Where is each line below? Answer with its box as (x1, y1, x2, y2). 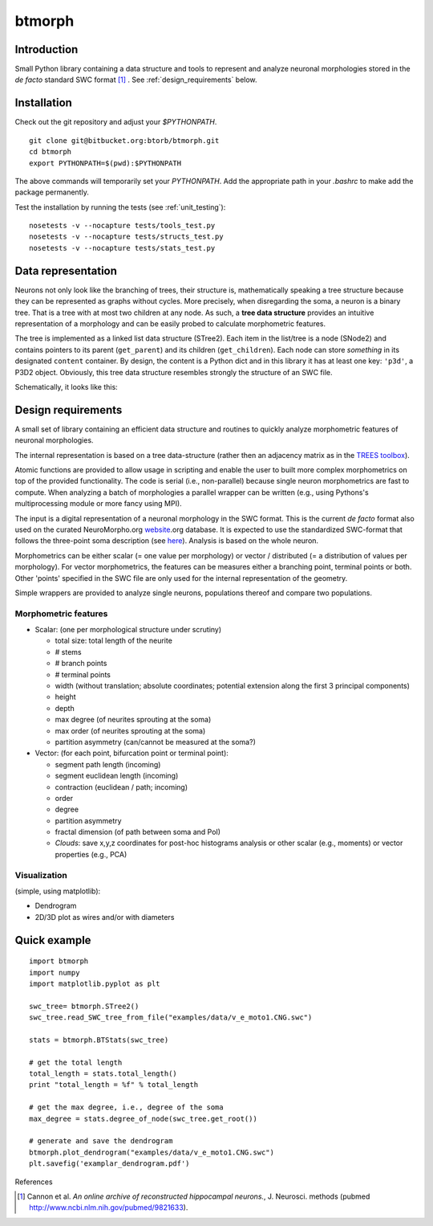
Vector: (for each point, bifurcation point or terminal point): (34, 748, 229, 758)
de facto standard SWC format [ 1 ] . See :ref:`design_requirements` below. (14, 75, 257, 84)
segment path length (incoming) (55, 759, 161, 769)
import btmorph (29, 957, 89, 966)
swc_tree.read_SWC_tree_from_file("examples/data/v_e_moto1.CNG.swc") (29, 1013, 313, 1022)
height (55, 692, 76, 702)
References (14, 1177, 53, 1187)
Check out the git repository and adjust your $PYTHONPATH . (14, 117, 217, 127)
